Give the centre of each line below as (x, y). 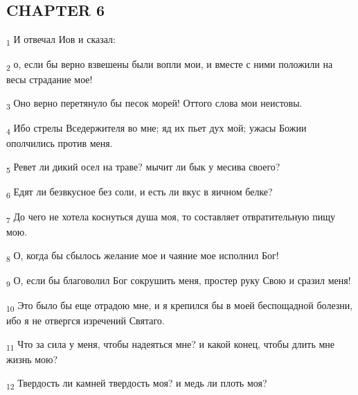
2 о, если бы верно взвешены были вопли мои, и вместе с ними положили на (170, 65)
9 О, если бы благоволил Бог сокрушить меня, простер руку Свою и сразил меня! (179, 281)
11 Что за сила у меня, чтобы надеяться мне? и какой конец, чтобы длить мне (171, 344)
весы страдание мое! (50, 79)
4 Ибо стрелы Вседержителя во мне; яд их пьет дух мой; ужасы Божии (156, 129)
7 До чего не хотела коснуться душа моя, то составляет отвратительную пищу (171, 217)
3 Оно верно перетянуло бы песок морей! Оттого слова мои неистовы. (154, 104)
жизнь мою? (32, 359)
